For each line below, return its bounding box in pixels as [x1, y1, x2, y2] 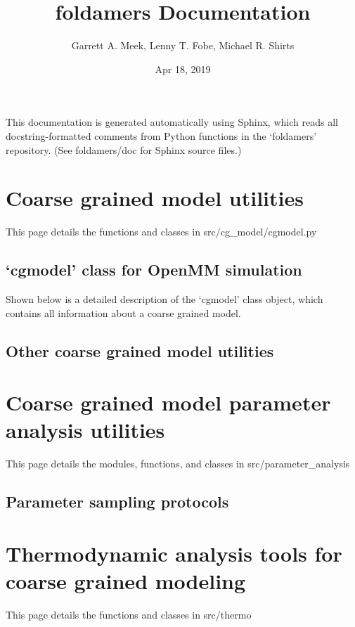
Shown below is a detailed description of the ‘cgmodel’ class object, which [6, 292, 323, 306]
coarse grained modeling [6, 567, 246, 595]
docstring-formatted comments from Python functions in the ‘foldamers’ [6, 128, 317, 143]
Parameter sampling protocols [6, 491, 229, 512]
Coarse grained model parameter [6, 388, 331, 417]
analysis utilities [6, 415, 165, 444]
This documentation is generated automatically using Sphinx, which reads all [6, 115, 338, 129]
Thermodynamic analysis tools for [6, 538, 342, 567]
